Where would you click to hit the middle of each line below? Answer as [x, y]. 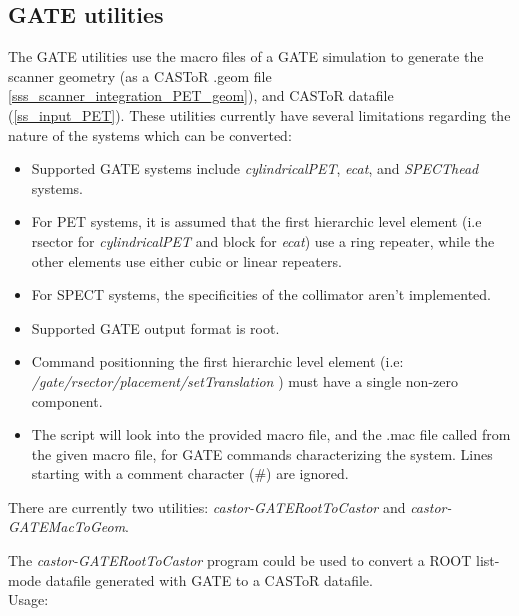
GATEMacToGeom [67, 526]
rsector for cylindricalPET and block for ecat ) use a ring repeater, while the [263, 240]
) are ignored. [307, 473]
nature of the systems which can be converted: [150, 134]
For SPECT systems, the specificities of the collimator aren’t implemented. [261, 294]
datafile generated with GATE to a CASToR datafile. [209, 579]
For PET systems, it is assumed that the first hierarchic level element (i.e [256, 221]
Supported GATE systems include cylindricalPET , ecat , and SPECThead [255, 168]
